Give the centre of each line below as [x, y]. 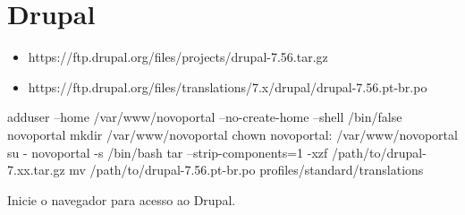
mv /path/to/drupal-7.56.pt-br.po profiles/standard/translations [246, 170]
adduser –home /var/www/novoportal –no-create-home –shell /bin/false [205, 117]
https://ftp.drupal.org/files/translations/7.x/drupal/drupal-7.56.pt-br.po [228, 86]
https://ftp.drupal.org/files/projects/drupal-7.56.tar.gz [178, 57]
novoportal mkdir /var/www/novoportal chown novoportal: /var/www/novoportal [232, 134]
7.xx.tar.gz [36, 170]
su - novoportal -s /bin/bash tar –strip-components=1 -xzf [168, 152]
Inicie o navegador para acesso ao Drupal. [122, 199]
